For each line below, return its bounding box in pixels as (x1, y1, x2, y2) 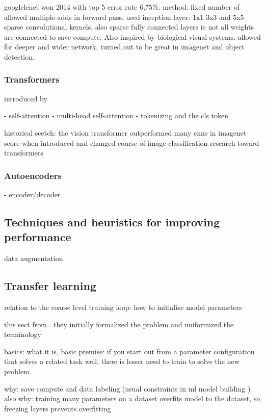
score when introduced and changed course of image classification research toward (4, 137, 259, 148)
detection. (4, 51, 35, 62)
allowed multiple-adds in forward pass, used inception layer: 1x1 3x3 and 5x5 (4, 11, 244, 22)
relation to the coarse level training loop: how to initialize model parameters (4, 301, 242, 312)
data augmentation (4, 253, 63, 264)
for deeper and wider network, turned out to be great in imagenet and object (4, 41, 245, 52)
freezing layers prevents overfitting (4, 403, 111, 413)
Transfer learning (4, 278, 96, 294)
